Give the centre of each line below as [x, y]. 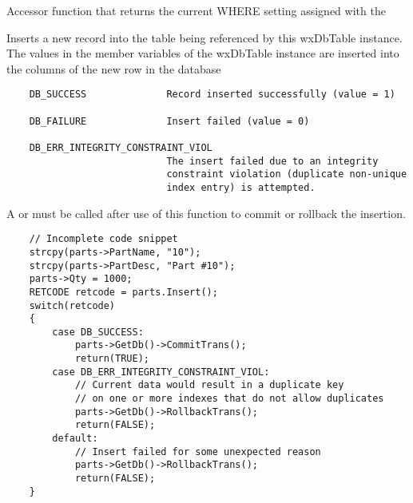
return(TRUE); [112, 359]
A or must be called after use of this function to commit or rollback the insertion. [206, 213]
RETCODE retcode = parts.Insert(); [123, 292]
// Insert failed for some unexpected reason [198, 452]
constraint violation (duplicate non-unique [287, 174]
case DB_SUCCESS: [98, 332]
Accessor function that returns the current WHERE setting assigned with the [196, 10]
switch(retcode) [72, 305]
